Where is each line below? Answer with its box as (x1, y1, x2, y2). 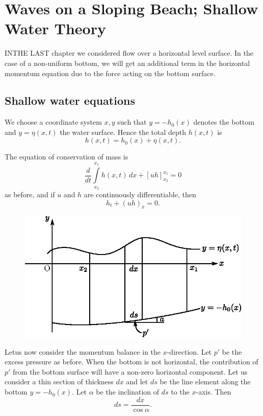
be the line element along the (160, 376, 251, 387)
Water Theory (5, 18, 106, 39)
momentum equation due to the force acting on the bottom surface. (5, 67, 216, 78)
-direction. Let (167, 346, 212, 357)
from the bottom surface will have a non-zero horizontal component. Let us (13, 366, 248, 377)
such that (117, 117, 147, 127)
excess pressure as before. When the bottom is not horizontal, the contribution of (5, 356, 258, 367)
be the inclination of (96, 386, 160, 397)
